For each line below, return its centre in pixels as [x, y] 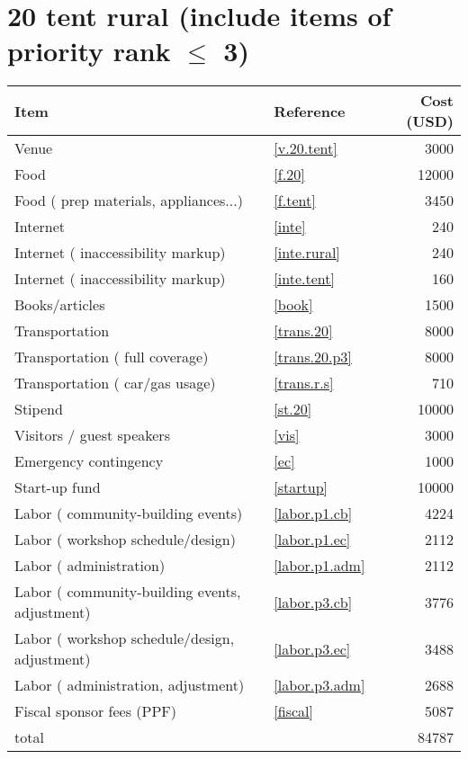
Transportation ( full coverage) [112, 357]
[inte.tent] [304, 279]
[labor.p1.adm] [319, 566]
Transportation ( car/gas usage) [115, 383]
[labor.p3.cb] [313, 602]
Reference [310, 111]
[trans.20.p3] [313, 357]
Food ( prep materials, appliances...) [129, 201]
